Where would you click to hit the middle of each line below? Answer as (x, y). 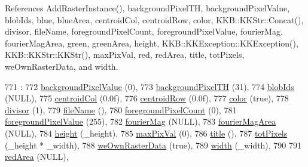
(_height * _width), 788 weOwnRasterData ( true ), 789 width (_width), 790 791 (153, 145)
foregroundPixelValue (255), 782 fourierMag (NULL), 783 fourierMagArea (141, 121)
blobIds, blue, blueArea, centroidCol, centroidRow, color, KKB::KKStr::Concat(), (154, 19)
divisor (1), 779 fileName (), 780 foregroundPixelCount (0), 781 (121, 109)
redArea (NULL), (37, 157)
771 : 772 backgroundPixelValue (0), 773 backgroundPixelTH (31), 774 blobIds (150, 86)
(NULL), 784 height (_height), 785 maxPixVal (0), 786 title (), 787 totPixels (146, 133)
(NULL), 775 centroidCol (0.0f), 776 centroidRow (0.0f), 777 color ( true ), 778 (147, 98)
